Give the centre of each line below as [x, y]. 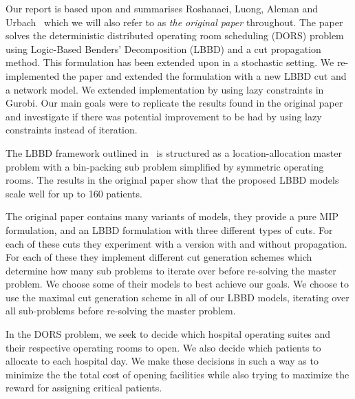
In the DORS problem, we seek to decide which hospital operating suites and [168, 334]
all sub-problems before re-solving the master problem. [121, 311]
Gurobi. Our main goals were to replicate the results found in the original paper [174, 103]
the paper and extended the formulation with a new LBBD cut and [204, 75]
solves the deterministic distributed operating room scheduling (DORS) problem [175, 35]
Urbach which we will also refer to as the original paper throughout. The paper [174, 22]
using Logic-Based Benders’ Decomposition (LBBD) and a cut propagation [163, 48]
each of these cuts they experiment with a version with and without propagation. [176, 243]
